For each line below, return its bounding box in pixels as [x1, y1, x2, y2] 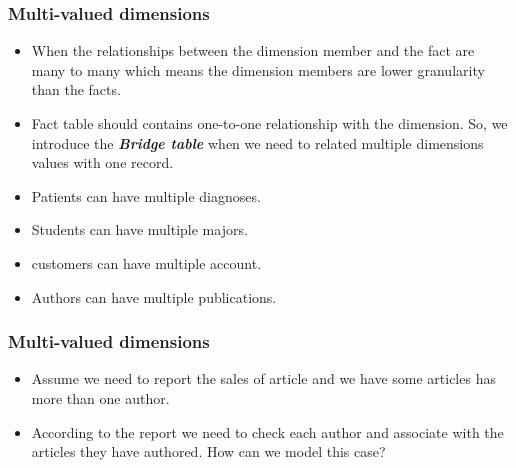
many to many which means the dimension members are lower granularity [31, 59, 485, 80]
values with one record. [31, 152, 174, 173]
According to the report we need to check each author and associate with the [31, 421, 504, 442]
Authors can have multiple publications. [31, 286, 277, 307]
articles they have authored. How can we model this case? [31, 441, 386, 462]
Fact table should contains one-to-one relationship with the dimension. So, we [31, 113, 508, 133]
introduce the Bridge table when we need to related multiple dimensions [31, 132, 484, 153]
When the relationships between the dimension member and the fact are [31, 40, 475, 61]
